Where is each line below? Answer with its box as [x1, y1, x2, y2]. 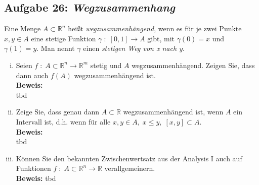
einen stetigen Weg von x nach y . [83, 43, 185, 53]
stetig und [90, 59, 122, 70]
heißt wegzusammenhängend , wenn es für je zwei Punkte [68, 23, 242, 34]
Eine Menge [4, 23, 41, 34]
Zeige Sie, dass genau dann [16, 106, 100, 117]
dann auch [16, 70, 49, 80]
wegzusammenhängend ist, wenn [123, 106, 224, 117]
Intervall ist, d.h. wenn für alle [16, 116, 111, 127]
